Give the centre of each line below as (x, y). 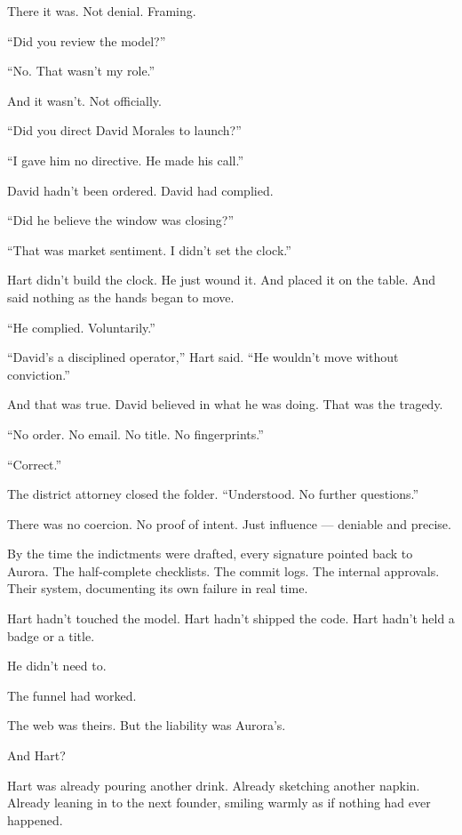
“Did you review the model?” (87, 40)
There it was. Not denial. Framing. (102, 11)
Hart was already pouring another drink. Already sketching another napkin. (214, 785)
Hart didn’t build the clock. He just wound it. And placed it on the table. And (222, 280)
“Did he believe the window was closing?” (121, 220)
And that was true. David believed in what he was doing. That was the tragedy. (225, 404)
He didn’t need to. (57, 666)
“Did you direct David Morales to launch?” (124, 130)
